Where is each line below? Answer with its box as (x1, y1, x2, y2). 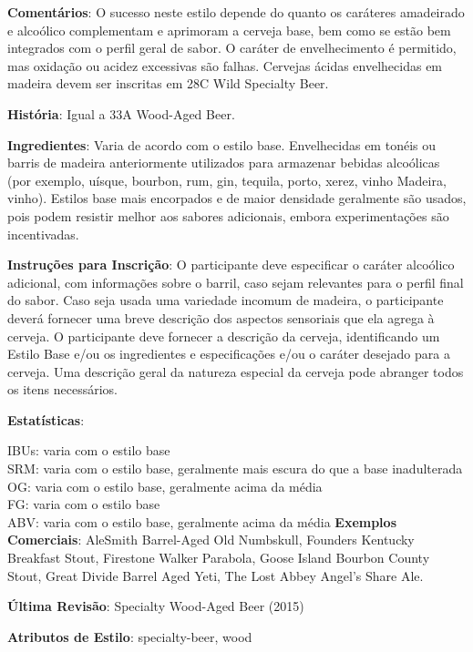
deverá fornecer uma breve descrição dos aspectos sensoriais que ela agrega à (7, 308, 435, 327)
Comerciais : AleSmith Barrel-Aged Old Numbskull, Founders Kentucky (7, 530, 415, 549)
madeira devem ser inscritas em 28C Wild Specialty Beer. (7, 74, 329, 93)
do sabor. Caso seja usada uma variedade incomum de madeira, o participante (7, 290, 444, 310)
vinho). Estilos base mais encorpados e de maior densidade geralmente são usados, (7, 188, 467, 208)
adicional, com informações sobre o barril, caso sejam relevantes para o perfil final (7, 272, 464, 291)
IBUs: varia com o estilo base (7, 441, 170, 460)
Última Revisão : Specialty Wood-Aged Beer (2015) (7, 596, 304, 616)
